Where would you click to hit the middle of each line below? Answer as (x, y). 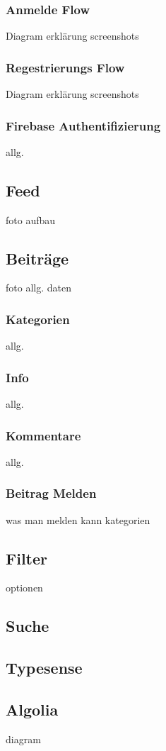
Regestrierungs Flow (65, 67)
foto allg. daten (38, 288)
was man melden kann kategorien (78, 519)
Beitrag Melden (51, 493)
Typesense (44, 668)
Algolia (32, 710)
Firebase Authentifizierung (83, 125)
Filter (27, 558)
